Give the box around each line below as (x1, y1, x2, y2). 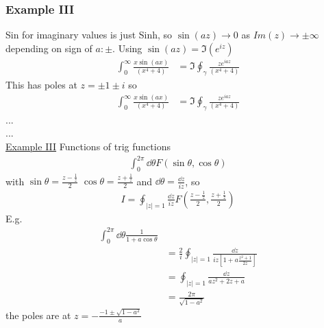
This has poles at (5, 78, 77, 92)
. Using (112, 40, 142, 55)
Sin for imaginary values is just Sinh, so (5, 27, 173, 42)
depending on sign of (5, 40, 92, 55)
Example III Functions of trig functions (5, 139, 171, 153)
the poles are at (5, 307, 71, 322)
